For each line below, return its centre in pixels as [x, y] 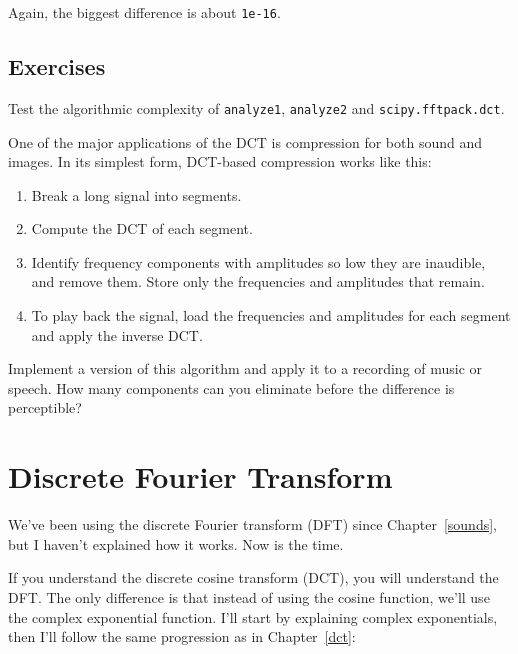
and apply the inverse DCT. [117, 334]
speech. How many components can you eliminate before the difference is [231, 387]
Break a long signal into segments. [136, 194]
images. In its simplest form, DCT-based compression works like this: [220, 161]
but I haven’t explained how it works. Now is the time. [176, 543]
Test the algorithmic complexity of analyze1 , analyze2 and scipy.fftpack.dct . [256, 107]
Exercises [57, 66]
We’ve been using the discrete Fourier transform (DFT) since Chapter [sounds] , [252, 524]
